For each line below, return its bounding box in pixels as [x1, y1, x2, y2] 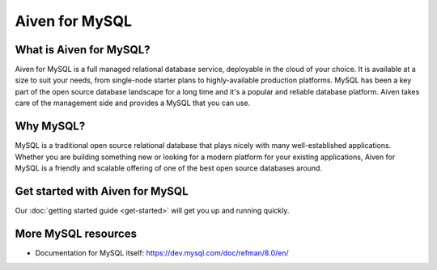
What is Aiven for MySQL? [15, 43, 151, 57]
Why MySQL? [15, 120, 86, 133]
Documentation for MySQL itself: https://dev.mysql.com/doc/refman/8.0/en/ [35, 247, 289, 258]
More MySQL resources [15, 226, 138, 240]
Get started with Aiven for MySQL [15, 184, 189, 198]
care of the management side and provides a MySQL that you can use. [15, 98, 251, 108]
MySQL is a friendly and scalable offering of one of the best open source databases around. [15, 162, 323, 173]
